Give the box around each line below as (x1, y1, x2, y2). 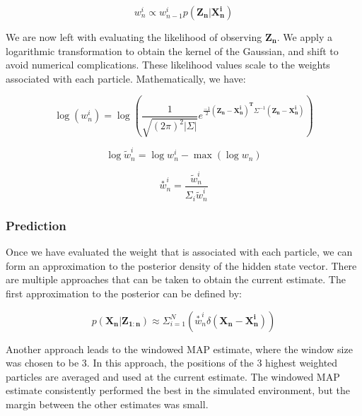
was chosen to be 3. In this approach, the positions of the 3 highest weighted (6, 355, 338, 370)
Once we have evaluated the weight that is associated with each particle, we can (6, 244, 353, 259)
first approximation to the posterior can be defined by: (6, 285, 243, 300)
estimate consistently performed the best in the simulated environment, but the (6, 383, 350, 398)
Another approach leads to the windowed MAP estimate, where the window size (6, 341, 353, 356)
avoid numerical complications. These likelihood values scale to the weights (6, 57, 330, 72)
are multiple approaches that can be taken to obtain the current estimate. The (6, 272, 346, 287)
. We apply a (276, 30, 332, 44)
